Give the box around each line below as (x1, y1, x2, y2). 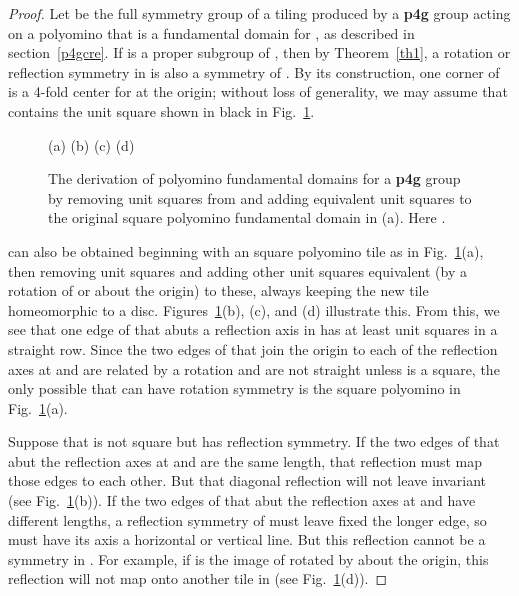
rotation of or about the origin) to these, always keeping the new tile (8, 280, 429, 301)
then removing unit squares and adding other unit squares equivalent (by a (8, 260, 468, 281)
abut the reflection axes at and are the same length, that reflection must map (8, 450, 482, 471)
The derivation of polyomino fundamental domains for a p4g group (48, 168, 461, 189)
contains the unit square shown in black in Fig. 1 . (8, 100, 315, 121)
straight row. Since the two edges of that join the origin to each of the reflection (8, 338, 498, 359)
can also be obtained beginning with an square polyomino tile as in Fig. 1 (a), (8, 240, 484, 261)
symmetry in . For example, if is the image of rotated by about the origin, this (8, 548, 489, 569)
